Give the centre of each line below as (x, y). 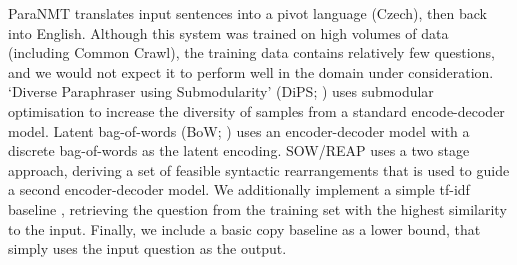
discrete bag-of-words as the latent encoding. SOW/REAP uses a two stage (239, 150)
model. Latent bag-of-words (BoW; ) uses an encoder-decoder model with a (239, 130)
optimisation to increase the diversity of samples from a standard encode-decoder (256, 110)
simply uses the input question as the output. (147, 248)
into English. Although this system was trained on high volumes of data (228, 32)
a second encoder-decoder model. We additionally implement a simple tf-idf (239, 189)
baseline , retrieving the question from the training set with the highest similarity (257, 208)
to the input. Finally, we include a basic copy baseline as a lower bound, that (244, 228)
